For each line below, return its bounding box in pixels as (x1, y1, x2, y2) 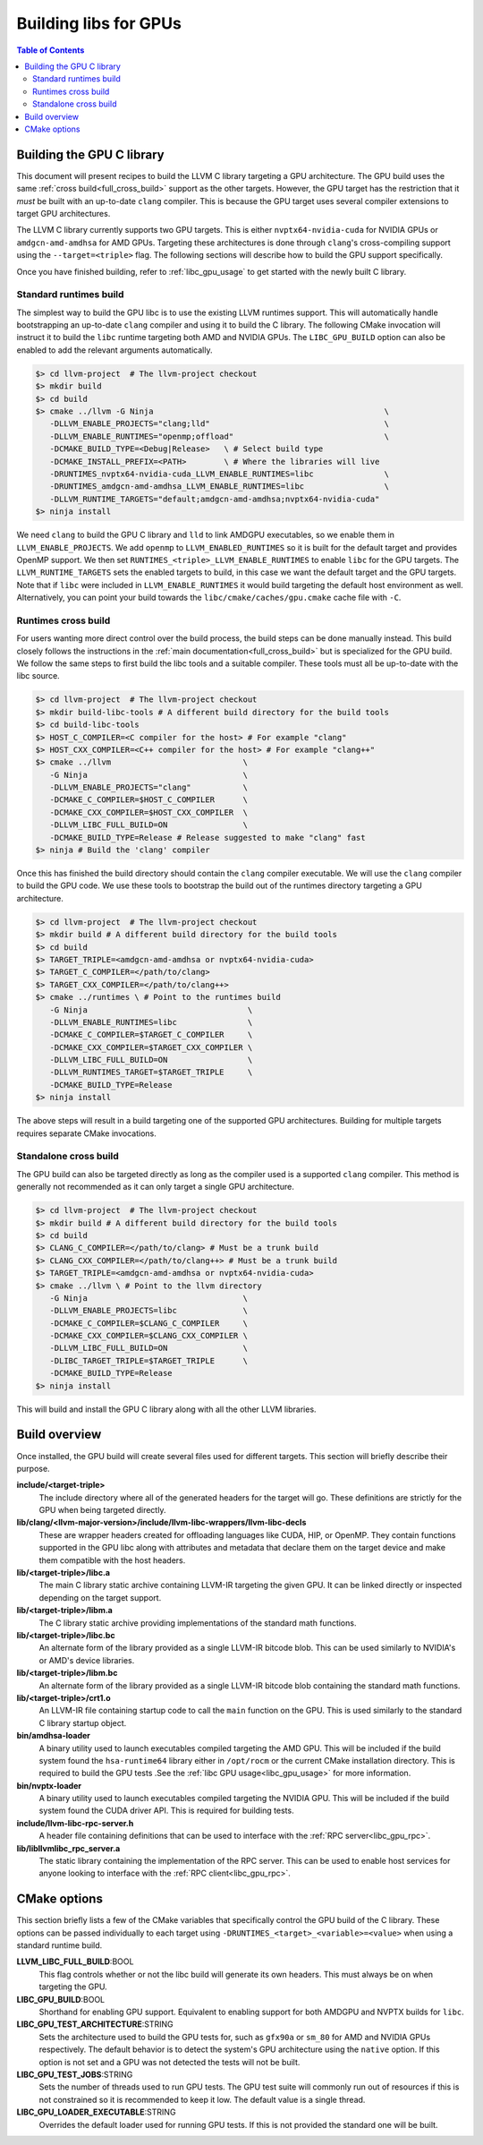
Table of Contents (16, 45, 85, 56)
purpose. (16, 1463, 50, 1474)
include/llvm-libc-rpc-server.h (16, 1817, 134, 1828)
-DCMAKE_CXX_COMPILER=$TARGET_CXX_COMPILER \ (49, 1042, 253, 1052)
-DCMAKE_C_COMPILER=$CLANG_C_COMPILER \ (49, 1318, 248, 1329)
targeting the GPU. (38, 1981, 107, 1992)
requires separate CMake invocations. (16, 1128, 157, 1139)
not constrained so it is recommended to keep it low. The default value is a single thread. (38, 2094, 366, 2105)
